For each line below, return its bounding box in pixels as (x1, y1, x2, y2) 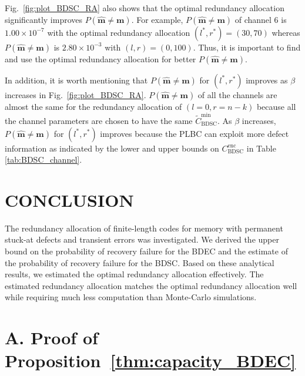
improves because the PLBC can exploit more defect (100, 127, 289, 139)
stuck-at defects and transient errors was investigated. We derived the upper (5, 233, 279, 246)
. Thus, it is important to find (193, 41, 301, 53)
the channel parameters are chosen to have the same (5, 114, 193, 126)
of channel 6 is (234, 13, 287, 25)
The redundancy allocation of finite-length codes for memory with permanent (5, 221, 283, 234)
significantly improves (5, 13, 83, 25)
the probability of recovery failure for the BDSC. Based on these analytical (5, 256, 274, 268)
